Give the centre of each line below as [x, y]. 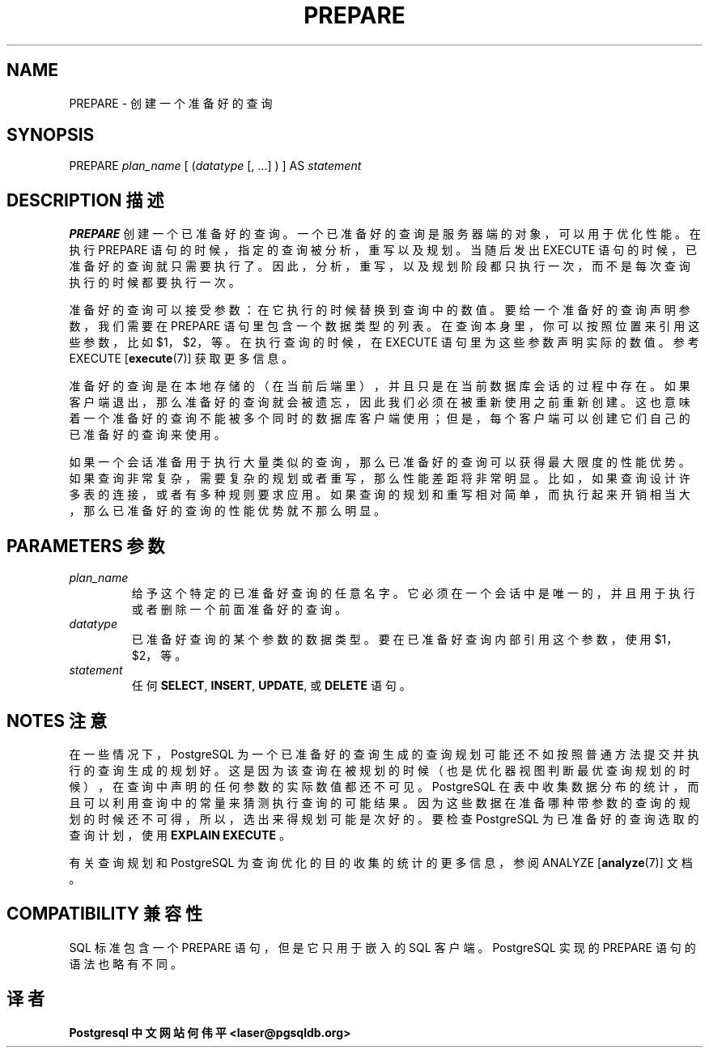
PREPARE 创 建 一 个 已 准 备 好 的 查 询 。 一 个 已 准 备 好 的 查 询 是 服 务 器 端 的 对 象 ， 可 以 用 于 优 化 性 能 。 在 [385, 234]
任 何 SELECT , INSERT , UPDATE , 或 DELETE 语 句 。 [271, 686]
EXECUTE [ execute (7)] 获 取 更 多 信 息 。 [181, 359]
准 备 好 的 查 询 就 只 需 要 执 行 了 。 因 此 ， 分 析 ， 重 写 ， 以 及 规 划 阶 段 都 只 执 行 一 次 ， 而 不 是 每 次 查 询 [380, 266]
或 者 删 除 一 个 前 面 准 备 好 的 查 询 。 [239, 610]
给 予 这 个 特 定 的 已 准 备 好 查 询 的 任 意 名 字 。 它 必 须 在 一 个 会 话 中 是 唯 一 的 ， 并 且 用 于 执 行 [413, 593]
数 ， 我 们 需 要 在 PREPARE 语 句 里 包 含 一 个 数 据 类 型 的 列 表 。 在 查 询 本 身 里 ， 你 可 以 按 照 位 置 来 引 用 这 [384, 326]
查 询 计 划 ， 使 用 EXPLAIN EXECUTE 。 [180, 835]
